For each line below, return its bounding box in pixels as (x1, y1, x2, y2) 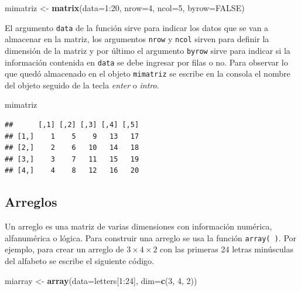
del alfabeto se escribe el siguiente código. (5, 255, 154, 267)
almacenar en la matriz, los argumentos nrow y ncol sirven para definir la (5, 33, 269, 45)
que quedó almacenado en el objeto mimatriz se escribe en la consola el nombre (5, 67, 290, 80)
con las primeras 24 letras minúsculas (160, 243, 294, 255)
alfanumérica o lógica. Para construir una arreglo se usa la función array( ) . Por (5, 231, 297, 244)
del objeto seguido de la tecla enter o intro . (5, 78, 159, 91)
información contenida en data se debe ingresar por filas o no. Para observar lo (5, 56, 288, 68)
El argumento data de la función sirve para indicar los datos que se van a (5, 21, 269, 33)
